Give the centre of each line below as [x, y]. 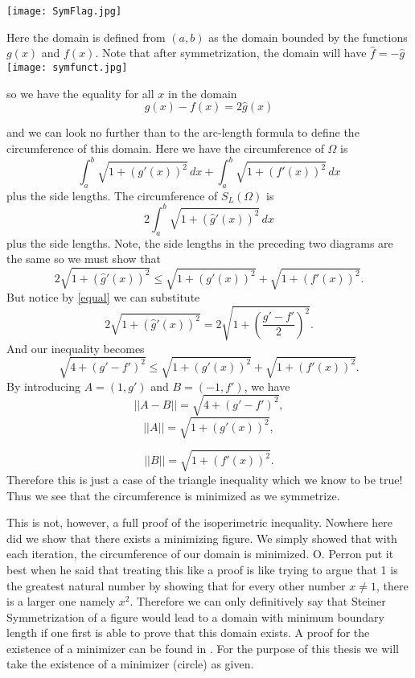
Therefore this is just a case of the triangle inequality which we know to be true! [205, 479]
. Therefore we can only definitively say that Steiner [258, 601]
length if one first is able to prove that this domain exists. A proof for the [188, 633]
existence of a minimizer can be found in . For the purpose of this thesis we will [203, 648]
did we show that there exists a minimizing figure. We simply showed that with [202, 538]
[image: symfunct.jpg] [67, 67]
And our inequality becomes [76, 348]
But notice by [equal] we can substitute [103, 297]
